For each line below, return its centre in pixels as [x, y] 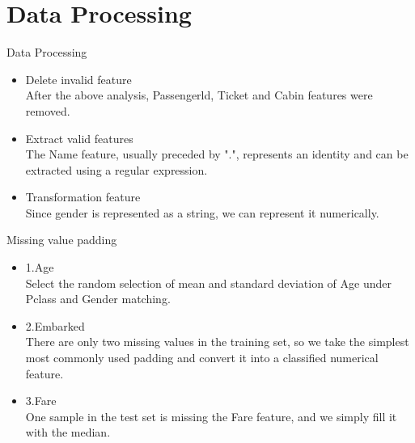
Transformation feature [83, 197]
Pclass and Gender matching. [98, 299]
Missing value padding [62, 240]
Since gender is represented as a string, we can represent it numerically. [202, 212]
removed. [48, 110]
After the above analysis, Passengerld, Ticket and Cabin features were [199, 95]
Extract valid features [79, 138]
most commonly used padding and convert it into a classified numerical [202, 358]
